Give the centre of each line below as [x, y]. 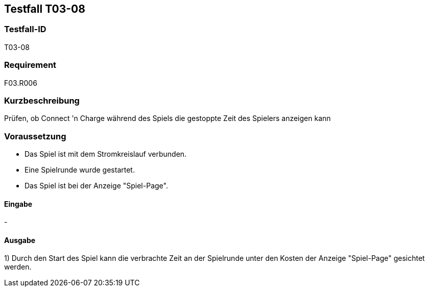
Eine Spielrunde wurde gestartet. [80, 170]
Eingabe [18, 204]
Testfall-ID [25, 29]
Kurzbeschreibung [42, 100]
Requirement [30, 65]
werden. [18, 267]
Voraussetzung [35, 136]
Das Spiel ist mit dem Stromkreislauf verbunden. [106, 154]
